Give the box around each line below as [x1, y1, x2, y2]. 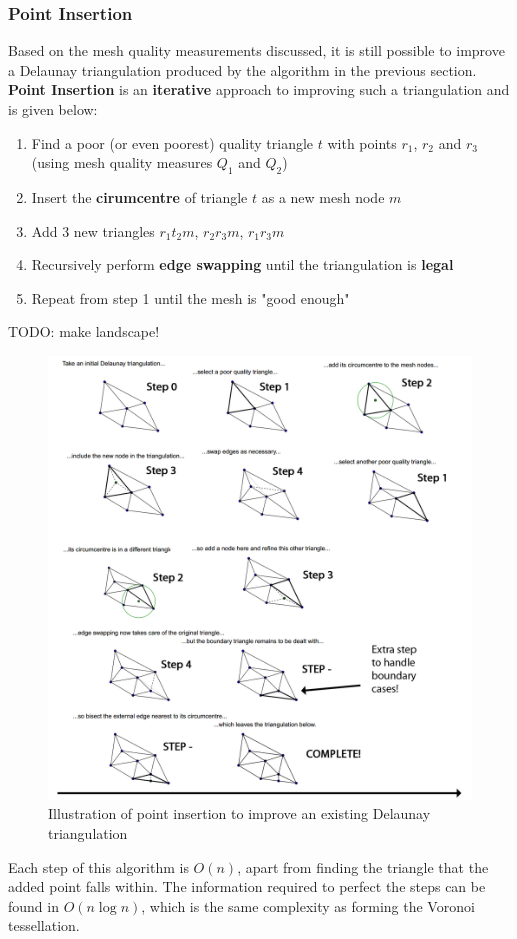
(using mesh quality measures [31, 152, 213, 173]
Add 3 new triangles [31, 220, 155, 241]
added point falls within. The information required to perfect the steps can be [8, 876, 486, 897]
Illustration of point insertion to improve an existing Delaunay [48, 803, 431, 824]
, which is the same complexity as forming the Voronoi [141, 895, 475, 916]
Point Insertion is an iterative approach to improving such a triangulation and [8, 79, 510, 100]
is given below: [8, 99, 98, 119]
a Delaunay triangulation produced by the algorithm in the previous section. [8, 59, 477, 80]
